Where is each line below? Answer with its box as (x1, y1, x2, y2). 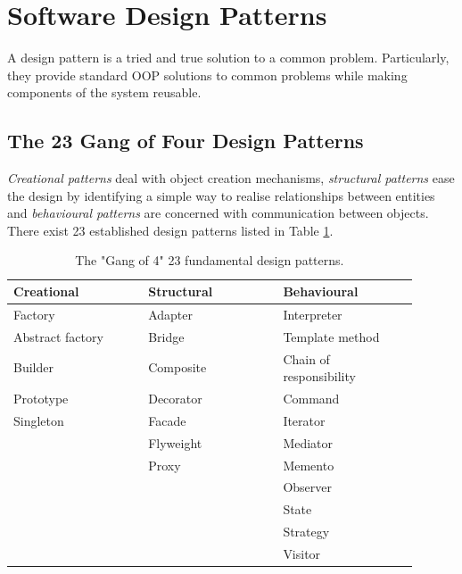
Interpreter (283, 304, 342, 323)
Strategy (283, 522, 330, 541)
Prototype (13, 389, 69, 408)
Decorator (148, 389, 202, 408)
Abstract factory (13, 327, 103, 345)
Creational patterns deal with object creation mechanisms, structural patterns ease (7, 169, 455, 187)
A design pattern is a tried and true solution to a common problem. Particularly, (7, 48, 450, 67)
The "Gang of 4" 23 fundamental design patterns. (75, 251, 344, 270)
